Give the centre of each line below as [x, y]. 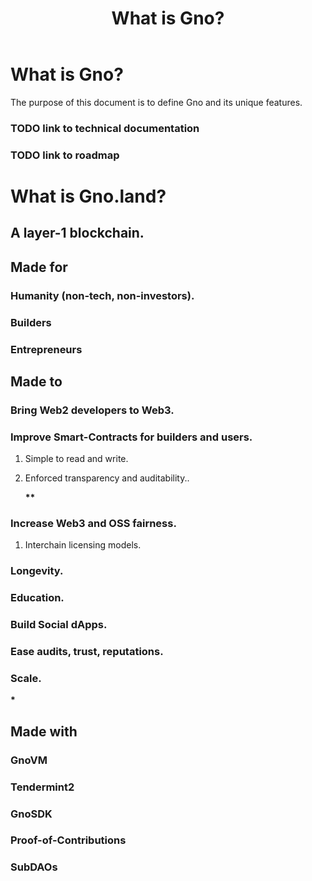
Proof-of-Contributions [68, 840]
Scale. [26, 679]
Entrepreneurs [46, 349]
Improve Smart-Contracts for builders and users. [131, 437]
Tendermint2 [42, 787]
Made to [36, 381]
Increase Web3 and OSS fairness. [93, 524]
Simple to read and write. [76, 459]
